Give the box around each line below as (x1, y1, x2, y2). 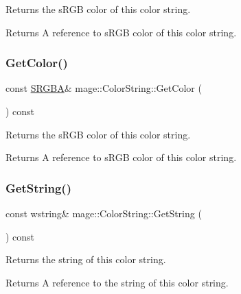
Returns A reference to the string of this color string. (5, 275, 229, 289)
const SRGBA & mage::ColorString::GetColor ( (5, 81, 202, 95)
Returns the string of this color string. (5, 252, 166, 267)
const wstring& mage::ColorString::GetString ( (5, 206, 202, 220)
